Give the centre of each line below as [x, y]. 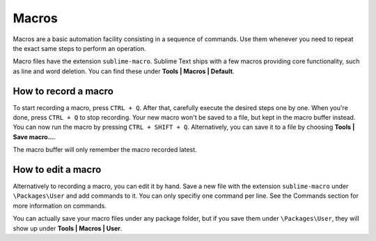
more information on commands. [60, 205]
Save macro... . [34, 137]
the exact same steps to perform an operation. [79, 48]
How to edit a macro [57, 170]
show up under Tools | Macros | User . [68, 228]
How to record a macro [63, 91]
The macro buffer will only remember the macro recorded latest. [105, 150]
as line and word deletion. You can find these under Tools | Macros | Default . [124, 71]
